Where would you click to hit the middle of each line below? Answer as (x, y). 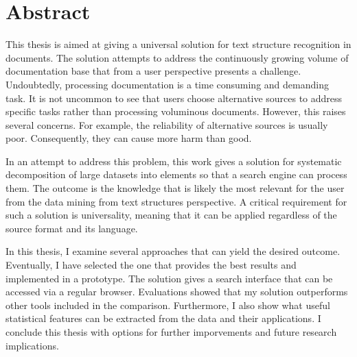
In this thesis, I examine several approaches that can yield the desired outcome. (173, 251)
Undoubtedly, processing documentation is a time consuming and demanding (167, 84)
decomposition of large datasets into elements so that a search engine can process (176, 174)
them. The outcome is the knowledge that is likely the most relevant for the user (175, 188)
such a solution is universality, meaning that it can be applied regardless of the (171, 215)
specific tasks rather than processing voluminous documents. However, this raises (176, 111)
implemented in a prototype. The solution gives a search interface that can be (169, 278)
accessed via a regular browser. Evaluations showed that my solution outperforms (177, 292)
